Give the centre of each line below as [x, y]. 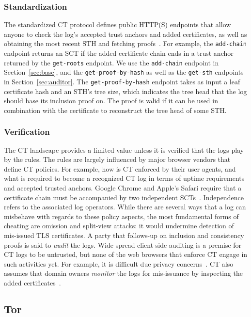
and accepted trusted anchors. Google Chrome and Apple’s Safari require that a [123, 188]
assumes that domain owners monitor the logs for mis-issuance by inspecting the [123, 273]
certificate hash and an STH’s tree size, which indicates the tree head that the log [125, 91]
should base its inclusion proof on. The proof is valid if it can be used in [111, 101]
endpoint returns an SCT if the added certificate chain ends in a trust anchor [119, 53]
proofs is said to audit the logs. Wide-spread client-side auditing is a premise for [123, 245]
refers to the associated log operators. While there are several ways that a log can [125, 207]
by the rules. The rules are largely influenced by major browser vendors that [117, 159]
